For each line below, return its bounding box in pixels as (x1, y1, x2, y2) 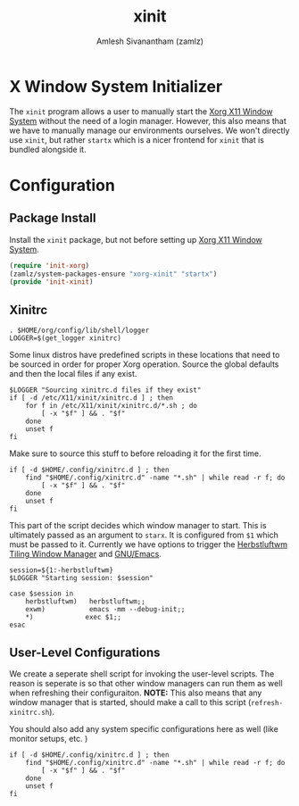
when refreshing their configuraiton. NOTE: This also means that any (9, 687, 262, 698)
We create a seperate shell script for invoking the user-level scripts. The (9, 668, 275, 679)
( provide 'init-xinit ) (9, 278, 94, 287)
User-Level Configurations (9, 644, 161, 660)
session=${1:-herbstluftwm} (9, 566, 114, 575)
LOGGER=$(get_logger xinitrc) (9, 334, 122, 343)
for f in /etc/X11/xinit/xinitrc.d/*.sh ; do (25, 402, 198, 411)
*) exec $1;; (25, 613, 122, 622)
